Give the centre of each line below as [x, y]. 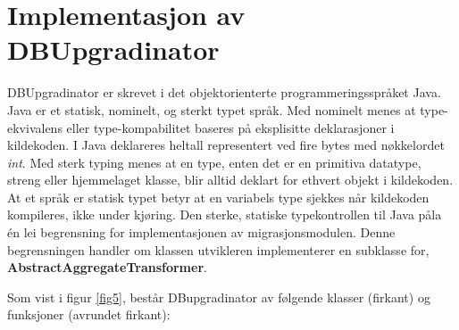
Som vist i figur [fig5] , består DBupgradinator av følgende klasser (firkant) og [219, 297]
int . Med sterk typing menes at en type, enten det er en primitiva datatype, [214, 162]
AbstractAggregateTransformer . [107, 267]
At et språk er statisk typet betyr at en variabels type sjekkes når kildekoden [218, 197]
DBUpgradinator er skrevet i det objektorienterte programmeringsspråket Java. [224, 92]
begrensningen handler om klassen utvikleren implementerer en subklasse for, [218, 249]
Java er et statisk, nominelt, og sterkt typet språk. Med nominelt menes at [212, 109]
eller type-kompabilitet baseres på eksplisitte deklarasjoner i [230, 127]
